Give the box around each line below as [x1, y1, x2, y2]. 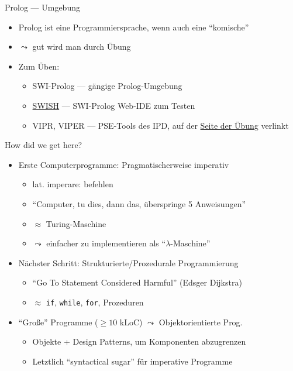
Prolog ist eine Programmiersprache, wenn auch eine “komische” [18, 20, 249, 33]
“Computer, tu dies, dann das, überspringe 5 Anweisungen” [32, 197, 246, 209]
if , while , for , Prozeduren [46, 296, 144, 308]
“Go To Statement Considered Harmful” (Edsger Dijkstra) [32, 276, 242, 288]
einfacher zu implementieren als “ [46, 237, 166, 249]
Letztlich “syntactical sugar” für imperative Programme [32, 355, 233, 367]
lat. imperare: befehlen [32, 178, 113, 190]
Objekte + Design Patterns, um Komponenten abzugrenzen [32, 335, 246, 348]
